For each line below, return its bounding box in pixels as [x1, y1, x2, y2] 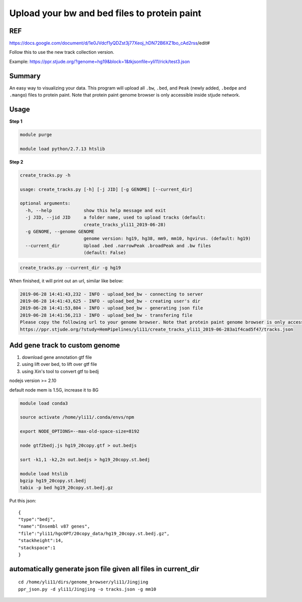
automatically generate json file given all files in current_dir [9, 564, 199, 573]
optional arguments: [20, 200, 70, 206]
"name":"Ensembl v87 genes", [18, 523, 90, 530]
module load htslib [20, 471, 68, 477]
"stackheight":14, [18, 538, 64, 544]
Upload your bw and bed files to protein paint [9, 8, 201, 19]
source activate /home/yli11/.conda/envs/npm [20, 414, 134, 420]
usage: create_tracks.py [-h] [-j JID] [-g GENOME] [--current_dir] [20, 186, 193, 192]
